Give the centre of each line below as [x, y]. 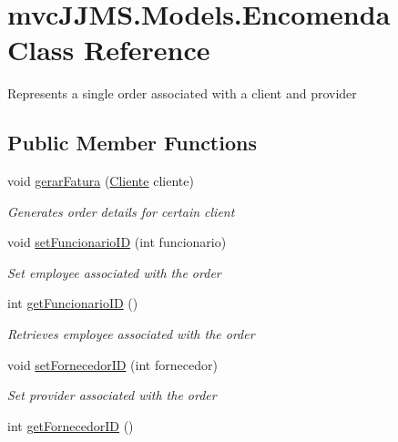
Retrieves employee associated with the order [131, 334]
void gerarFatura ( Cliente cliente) [101, 181]
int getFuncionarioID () [73, 303]
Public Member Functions [132, 143]
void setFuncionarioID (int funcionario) [117, 242]
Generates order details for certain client [121, 211]
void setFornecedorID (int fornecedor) [112, 364]
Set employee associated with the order [114, 272]
